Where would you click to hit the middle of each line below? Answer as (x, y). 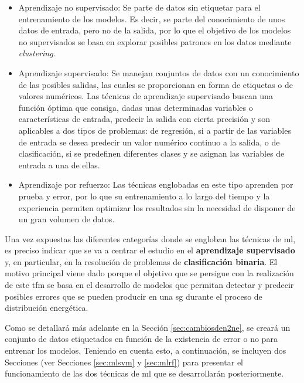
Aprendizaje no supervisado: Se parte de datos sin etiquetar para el (139, 7)
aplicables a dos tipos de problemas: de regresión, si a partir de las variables (155, 130)
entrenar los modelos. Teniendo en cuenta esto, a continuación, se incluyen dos (146, 350)
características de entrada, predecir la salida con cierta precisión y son (144, 119)
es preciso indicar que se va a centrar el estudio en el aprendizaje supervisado (150, 250)
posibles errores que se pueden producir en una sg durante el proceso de (134, 296)
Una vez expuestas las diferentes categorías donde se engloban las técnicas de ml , (150, 238)
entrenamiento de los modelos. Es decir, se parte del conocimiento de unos (152, 18)
